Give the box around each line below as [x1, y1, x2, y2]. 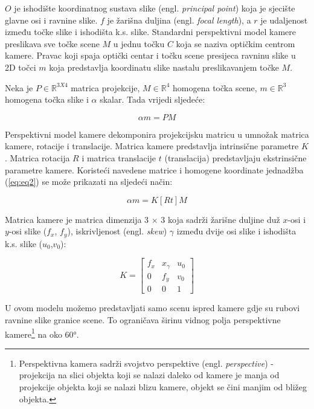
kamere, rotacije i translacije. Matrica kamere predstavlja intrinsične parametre [5, 140, 299, 152]
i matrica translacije [82, 151, 156, 164]
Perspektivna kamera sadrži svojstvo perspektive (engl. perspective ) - [19, 356, 274, 369]
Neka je [5, 81, 33, 94]
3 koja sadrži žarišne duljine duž [161, 213, 280, 225]
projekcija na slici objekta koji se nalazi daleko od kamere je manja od [19, 369, 280, 381]
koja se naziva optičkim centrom [176, 37, 295, 50]
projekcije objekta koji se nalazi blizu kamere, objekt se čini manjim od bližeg [19, 380, 307, 393]
